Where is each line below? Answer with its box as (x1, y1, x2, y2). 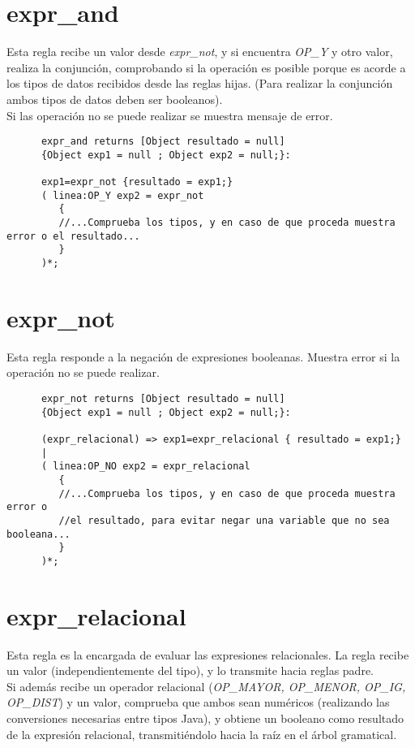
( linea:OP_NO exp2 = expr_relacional (41, 460, 250, 473)
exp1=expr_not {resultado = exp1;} (41, 176, 233, 188)
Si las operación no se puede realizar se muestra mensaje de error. (6, 106, 333, 123)
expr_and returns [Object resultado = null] (41, 136, 285, 148)
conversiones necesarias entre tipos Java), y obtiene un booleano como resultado (6, 710, 404, 726)
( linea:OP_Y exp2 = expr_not (41, 189, 204, 201)
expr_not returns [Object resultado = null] (41, 392, 285, 404)
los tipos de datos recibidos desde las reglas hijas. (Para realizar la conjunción (6, 75, 393, 92)
